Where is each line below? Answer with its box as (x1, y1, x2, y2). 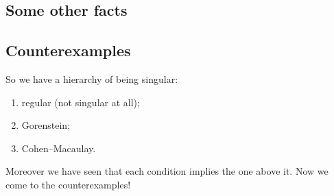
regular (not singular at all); (21, 95, 140, 109)
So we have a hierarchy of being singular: (5, 71, 178, 86)
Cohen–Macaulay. (21, 140, 96, 155)
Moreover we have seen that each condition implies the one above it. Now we (5, 164, 329, 178)
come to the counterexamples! (5, 177, 131, 191)
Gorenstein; (21, 118, 71, 132)
